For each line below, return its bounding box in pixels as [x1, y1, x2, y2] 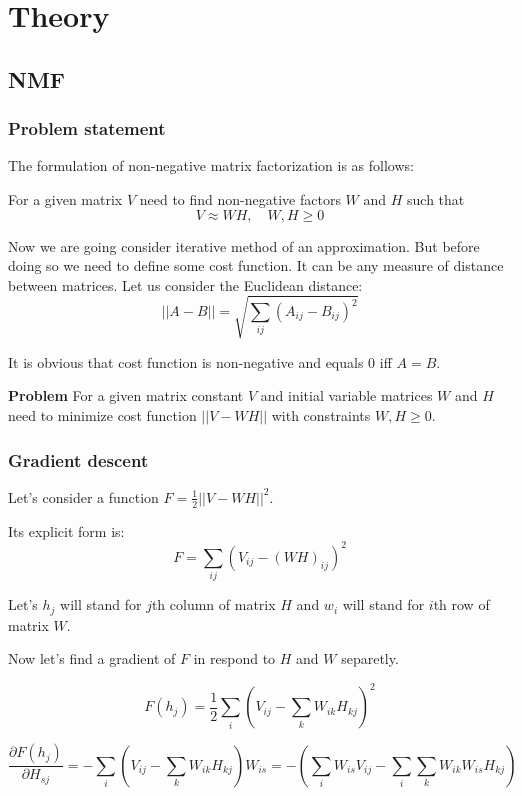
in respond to [193, 648, 276, 669]
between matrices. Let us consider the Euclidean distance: [8, 274, 363, 295]
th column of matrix [151, 594, 276, 615]
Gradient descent [8, 447, 149, 472]
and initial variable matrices [260, 385, 433, 406]
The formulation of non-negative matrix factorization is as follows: [8, 155, 414, 176]
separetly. [341, 648, 399, 669]
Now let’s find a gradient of [8, 648, 176, 669]
